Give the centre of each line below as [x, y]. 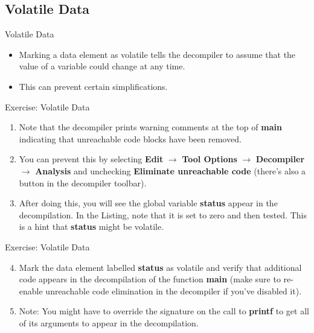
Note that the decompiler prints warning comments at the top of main [150, 127]
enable [31, 290]
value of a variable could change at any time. [102, 66]
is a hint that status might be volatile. [91, 227]
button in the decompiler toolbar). [83, 182]
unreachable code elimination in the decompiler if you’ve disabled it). [174, 290]
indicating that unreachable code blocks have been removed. [130, 138]
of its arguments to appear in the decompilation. [109, 322]
